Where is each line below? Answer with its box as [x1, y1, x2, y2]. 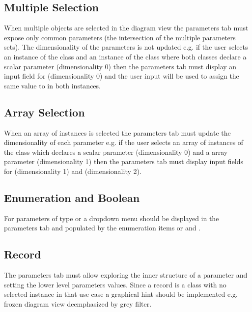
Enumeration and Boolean [4, 190, 140, 205]
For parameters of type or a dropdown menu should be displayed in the [4, 213, 219, 223]
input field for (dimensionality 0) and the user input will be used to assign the [4, 71, 239, 81]
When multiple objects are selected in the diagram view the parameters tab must [4, 23, 249, 33]
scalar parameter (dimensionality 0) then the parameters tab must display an [4, 61, 237, 71]
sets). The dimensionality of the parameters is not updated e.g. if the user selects [4, 42, 248, 52]
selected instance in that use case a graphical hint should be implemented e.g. [4, 289, 238, 299]
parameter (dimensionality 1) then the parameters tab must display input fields [4, 156, 244, 167]
